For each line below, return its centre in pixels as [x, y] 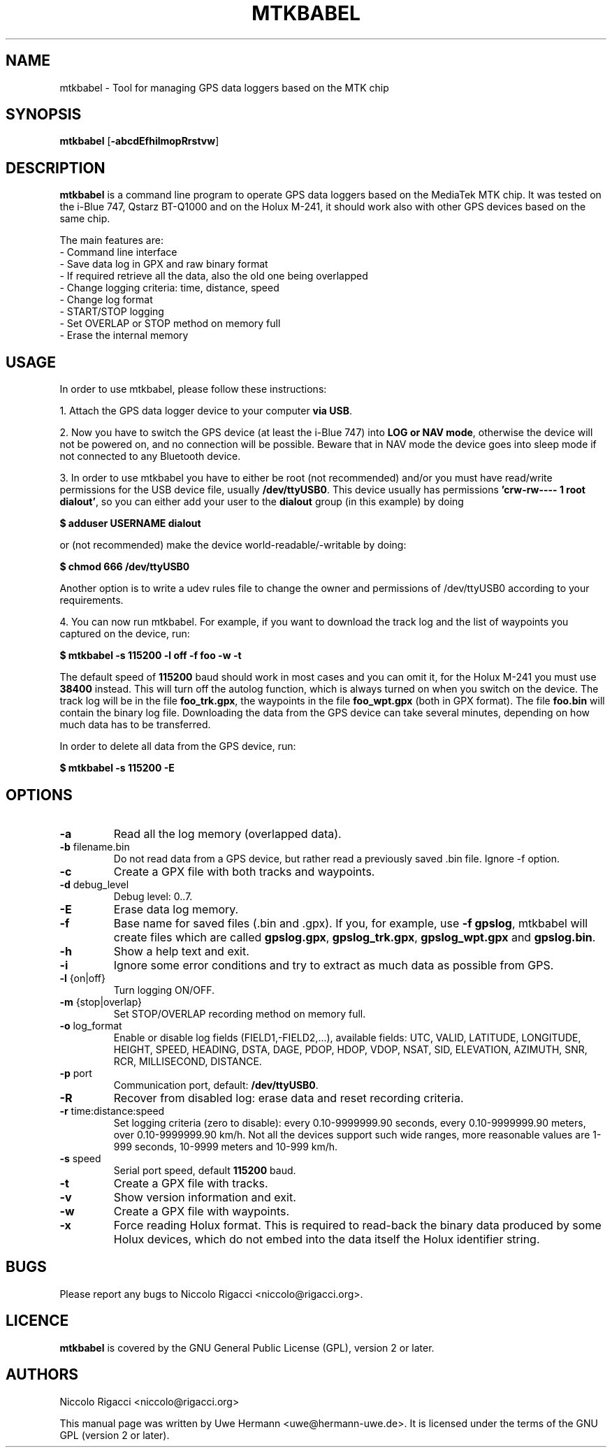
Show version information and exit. [205, 1197]
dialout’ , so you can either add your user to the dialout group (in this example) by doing [262, 502]
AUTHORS [42, 1375]
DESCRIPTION [56, 168]
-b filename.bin [95, 846]
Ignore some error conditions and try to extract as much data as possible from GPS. [334, 965]
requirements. [92, 600]
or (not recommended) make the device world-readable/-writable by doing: [233, 545]
